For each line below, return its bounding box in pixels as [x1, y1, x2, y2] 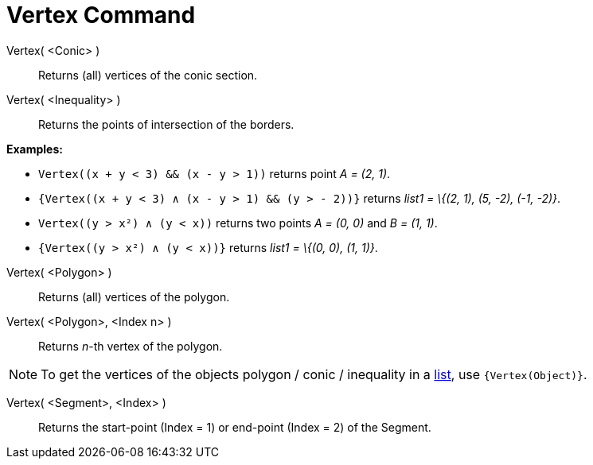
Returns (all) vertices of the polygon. [38, 289, 230, 304]
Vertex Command [6, 2, 196, 29]
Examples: [6, 141, 63, 156]
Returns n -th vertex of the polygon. [38, 339, 223, 353]
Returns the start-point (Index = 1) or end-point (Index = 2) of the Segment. [38, 420, 431, 434]
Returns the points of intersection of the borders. [38, 117, 295, 131]
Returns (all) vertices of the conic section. [38, 68, 258, 82]
